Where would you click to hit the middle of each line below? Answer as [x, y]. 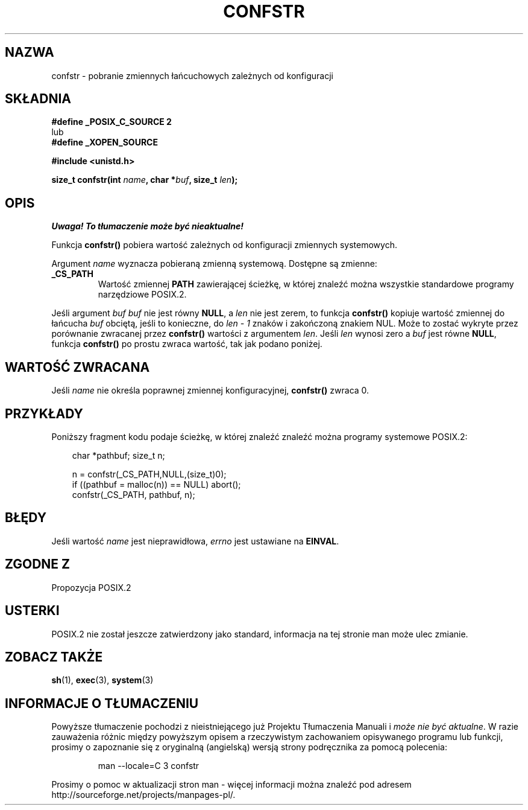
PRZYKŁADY [44, 413]
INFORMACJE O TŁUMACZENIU [102, 703]
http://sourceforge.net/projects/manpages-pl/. [143, 795]
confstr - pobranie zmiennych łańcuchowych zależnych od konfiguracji [192, 75]
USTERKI [32, 611]
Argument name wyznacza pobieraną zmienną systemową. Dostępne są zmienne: [214, 264]
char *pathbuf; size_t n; [118, 455]
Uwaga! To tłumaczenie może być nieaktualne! [148, 226]
